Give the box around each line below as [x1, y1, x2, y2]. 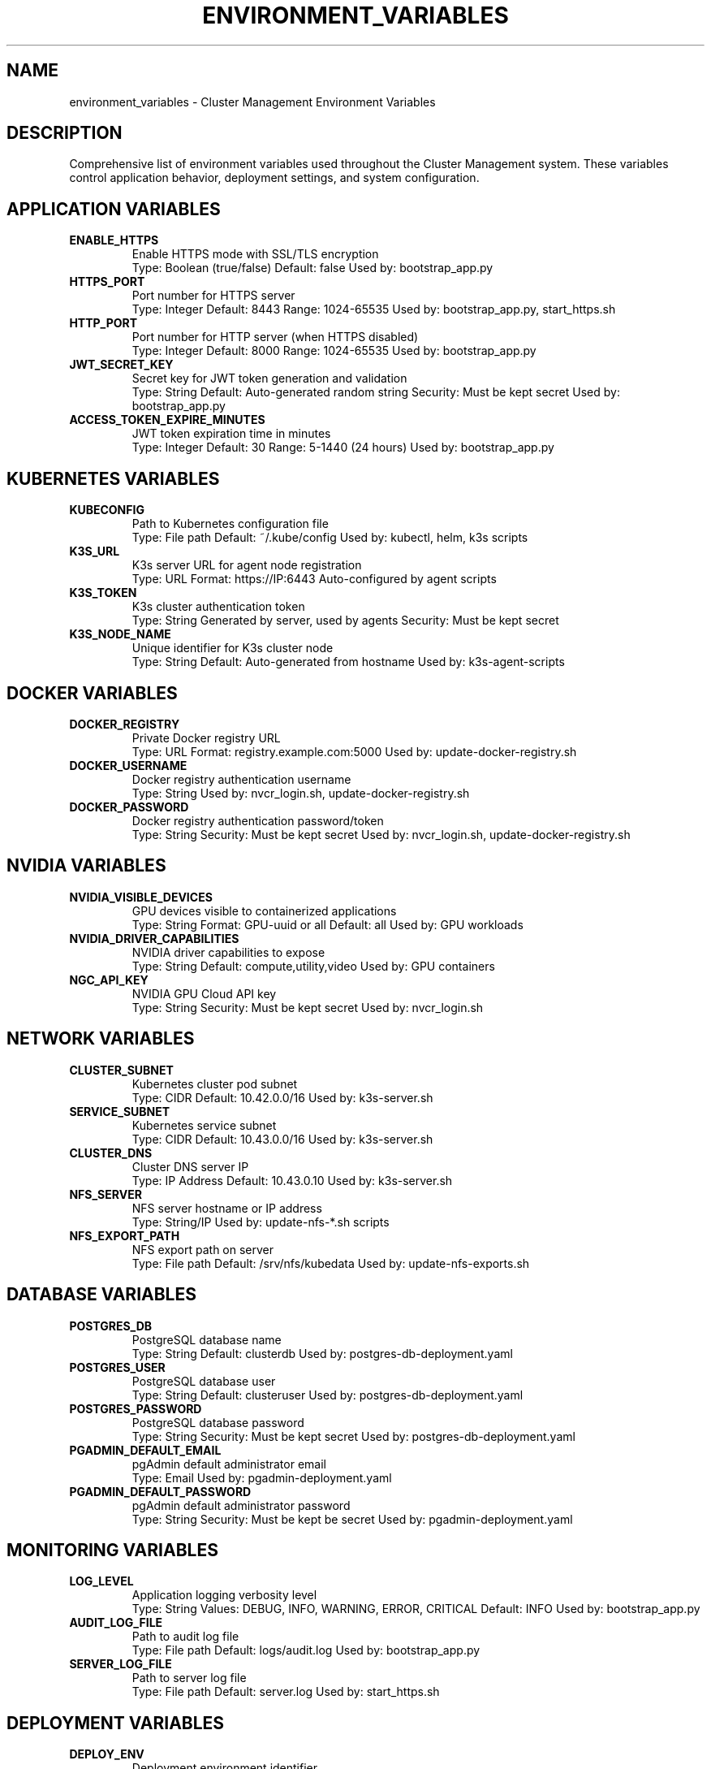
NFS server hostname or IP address [131, 1200, 322, 1215]
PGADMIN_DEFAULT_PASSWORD [69, 1484, 252, 1499]
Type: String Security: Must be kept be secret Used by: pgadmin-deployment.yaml [131, 1512, 573, 1526]
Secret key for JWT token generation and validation [131, 371, 407, 386]
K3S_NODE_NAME [69, 627, 171, 642]
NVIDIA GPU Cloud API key [131, 986, 277, 1001]
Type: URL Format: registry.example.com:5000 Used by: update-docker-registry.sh [131, 744, 577, 759]
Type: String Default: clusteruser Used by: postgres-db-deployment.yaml [131, 1387, 524, 1402]
